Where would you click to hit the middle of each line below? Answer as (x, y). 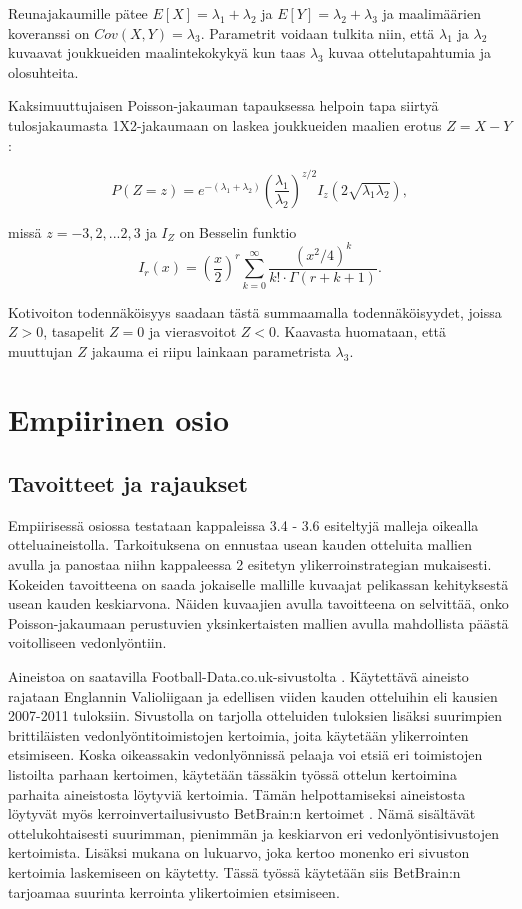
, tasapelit (74, 331)
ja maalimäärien (431, 13)
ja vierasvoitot (192, 331)
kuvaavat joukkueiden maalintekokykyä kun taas (157, 52)
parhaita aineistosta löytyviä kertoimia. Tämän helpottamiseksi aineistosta (237, 793)
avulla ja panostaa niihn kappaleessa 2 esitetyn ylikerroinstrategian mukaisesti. (250, 564)
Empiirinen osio (119, 419)
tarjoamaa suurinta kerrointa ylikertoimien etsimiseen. (174, 891)
